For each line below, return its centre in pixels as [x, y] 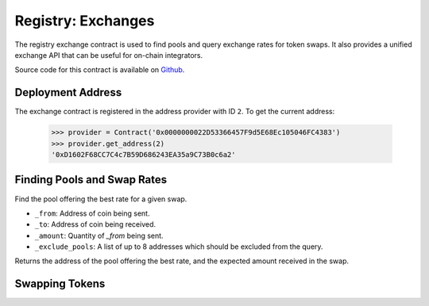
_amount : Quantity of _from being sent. [99, 235]
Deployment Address [68, 92]
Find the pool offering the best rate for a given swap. [101, 199]
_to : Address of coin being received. [95, 224]
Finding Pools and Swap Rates [91, 180]
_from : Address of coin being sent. [92, 213]
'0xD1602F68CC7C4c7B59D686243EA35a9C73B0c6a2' [143, 155]
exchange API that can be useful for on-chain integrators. [109, 55]
